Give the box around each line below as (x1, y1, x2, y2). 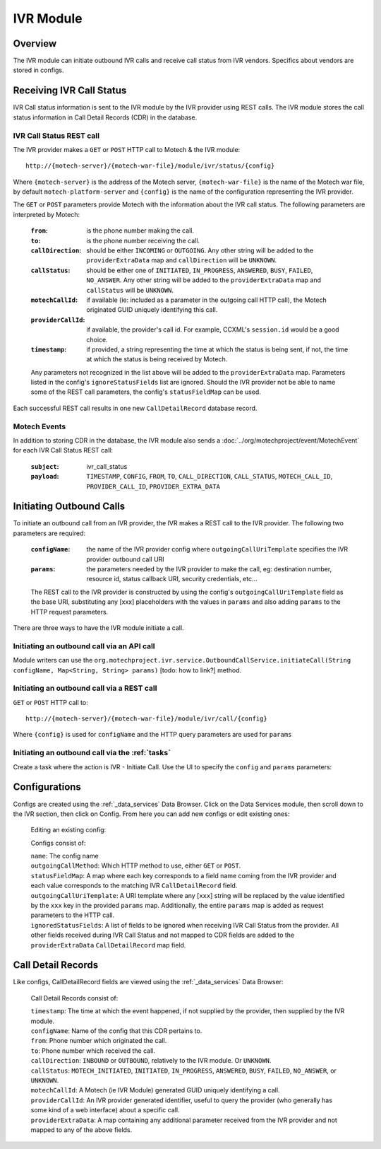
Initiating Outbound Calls (13, 501, 126, 513)
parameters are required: (13, 529, 86, 537)
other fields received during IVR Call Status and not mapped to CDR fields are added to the (30, 931, 295, 940)
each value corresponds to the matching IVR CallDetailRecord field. (30, 881, 238, 890)
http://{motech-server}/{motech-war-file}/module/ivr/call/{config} (25, 715, 267, 723)
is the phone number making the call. (86, 226, 194, 235)
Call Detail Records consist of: (30, 993, 119, 1002)
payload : (30, 472, 59, 481)
